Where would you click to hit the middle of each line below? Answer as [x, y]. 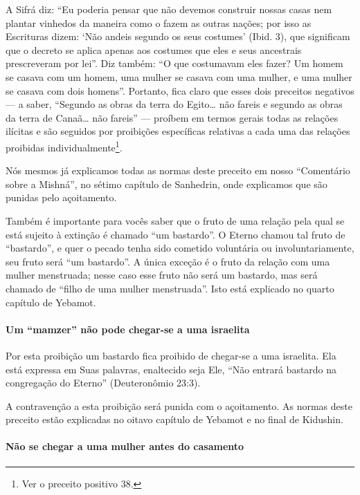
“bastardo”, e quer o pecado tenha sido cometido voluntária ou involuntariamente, [180, 248]
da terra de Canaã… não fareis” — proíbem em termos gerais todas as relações [172, 117]
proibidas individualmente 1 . [64, 146]
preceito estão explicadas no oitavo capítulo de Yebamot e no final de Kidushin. [174, 419]
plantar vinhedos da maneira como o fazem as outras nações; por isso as [159, 22]
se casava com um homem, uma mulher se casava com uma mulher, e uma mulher [179, 76]
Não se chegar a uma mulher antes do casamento [125, 446]
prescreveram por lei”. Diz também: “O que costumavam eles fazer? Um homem [174, 63]
